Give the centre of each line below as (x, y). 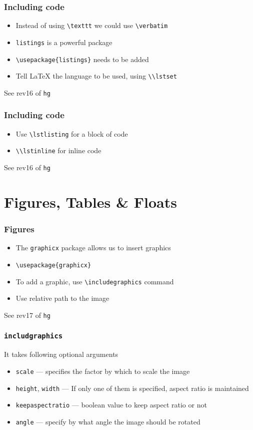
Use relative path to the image (62, 298)
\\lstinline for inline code (58, 150)
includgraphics (33, 336)
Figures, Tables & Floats (90, 201)
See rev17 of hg (27, 315)
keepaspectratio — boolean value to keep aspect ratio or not (111, 405)
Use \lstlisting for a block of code (72, 133)
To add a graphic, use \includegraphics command (95, 281)
